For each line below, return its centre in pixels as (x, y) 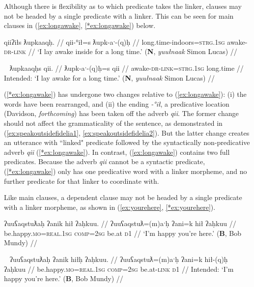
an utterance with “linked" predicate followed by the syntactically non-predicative (127, 142)
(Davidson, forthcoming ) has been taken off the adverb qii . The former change (121, 113)
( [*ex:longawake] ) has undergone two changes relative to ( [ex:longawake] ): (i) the (125, 94)
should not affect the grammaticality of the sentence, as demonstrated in (113, 123)
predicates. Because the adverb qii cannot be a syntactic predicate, (105, 161)
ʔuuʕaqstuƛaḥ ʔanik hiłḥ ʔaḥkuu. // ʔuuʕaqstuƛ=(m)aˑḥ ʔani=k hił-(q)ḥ (119, 259)
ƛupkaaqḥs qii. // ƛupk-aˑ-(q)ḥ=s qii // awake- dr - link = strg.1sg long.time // (127, 68)
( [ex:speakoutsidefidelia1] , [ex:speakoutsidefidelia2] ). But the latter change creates (127, 132)
